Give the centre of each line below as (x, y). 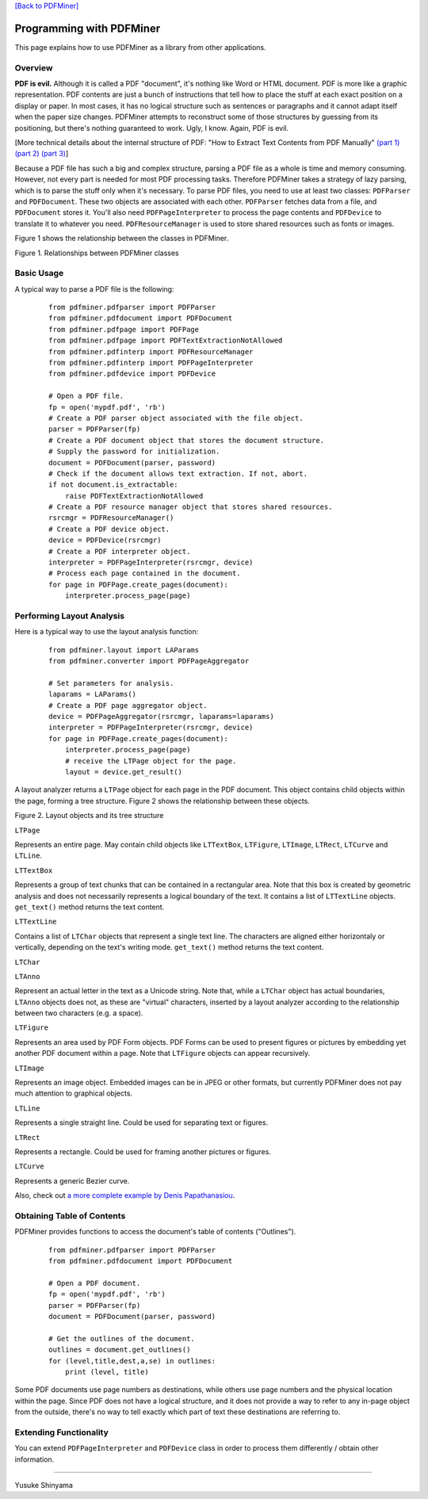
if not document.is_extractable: (113, 485)
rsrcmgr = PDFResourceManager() (111, 518)
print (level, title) (107, 1372)
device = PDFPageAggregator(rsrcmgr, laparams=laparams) (162, 717)
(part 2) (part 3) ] (42, 154)
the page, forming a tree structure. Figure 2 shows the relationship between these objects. (162, 801)
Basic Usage (39, 273)
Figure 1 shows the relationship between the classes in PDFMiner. (122, 239)
